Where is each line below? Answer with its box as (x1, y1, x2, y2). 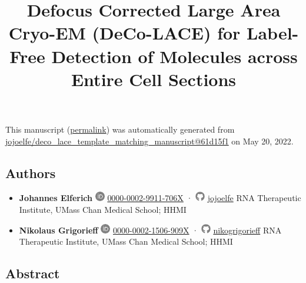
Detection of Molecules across (51, 44, 298, 68)
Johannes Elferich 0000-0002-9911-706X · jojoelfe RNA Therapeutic (19, 192, 301, 204)
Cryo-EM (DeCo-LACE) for (8, 21, 241, 45)
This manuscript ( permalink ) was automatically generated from (5, 123, 235, 135)
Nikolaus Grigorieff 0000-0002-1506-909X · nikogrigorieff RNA (19, 223, 282, 236)
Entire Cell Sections (71, 67, 237, 91)
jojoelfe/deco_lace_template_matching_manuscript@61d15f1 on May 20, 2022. (5, 134, 294, 147)
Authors (5, 163, 56, 182)
